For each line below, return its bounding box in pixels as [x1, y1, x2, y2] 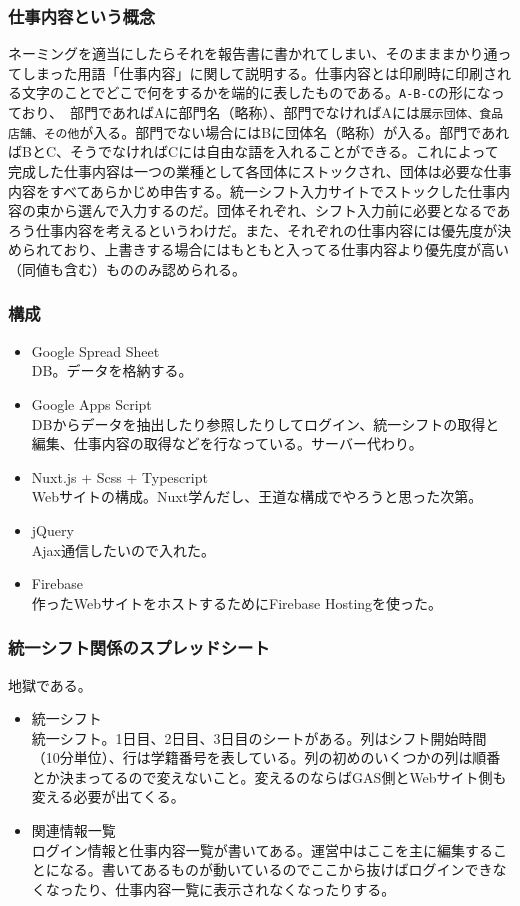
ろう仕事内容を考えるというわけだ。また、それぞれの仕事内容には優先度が [8, 219, 498, 240]
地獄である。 [8, 674, 92, 695]
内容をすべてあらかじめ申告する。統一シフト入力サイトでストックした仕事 [8, 180, 497, 201]
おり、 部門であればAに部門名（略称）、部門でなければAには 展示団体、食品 [21, 102, 504, 123]
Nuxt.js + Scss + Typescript [31, 466, 208, 487]
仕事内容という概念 [8, 3, 156, 28]
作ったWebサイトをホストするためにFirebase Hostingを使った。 [31, 592, 443, 613]
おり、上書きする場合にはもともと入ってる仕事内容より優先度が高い [63, 239, 510, 260]
